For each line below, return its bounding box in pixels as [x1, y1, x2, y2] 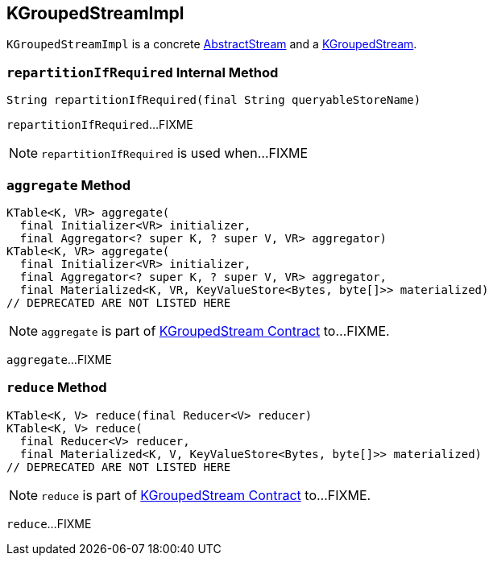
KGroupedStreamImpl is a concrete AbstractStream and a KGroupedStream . [6, 37, 417, 52]
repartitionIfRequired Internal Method [6, 64, 279, 81]
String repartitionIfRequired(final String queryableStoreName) [6, 93, 421, 107]
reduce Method [6, 379, 107, 396]
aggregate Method [6, 176, 131, 193]
